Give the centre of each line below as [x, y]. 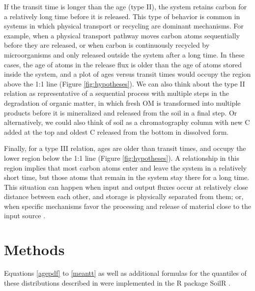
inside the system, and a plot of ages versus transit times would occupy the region [127, 74]
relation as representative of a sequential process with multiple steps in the [116, 93]
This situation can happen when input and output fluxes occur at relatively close [126, 187]
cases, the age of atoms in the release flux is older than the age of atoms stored [123, 64]
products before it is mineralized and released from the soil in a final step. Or [121, 112]
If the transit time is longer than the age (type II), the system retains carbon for [126, 6]
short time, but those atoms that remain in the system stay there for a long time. [127, 177]
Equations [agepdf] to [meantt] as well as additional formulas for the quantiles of [125, 273]
